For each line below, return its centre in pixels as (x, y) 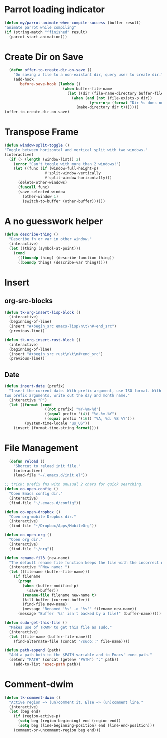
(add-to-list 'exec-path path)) (47, 664)
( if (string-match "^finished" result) (46, 32)
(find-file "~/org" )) (32, 549)
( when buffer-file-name (87, 89)
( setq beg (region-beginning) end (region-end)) (69, 721)
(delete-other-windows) (43, 183)
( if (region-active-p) (37, 716)
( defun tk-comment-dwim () (33, 698)
